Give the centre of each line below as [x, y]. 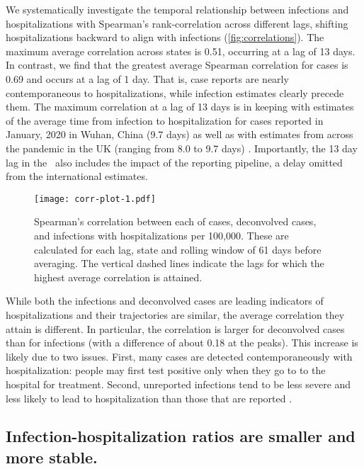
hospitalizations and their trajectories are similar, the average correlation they [175, 314]
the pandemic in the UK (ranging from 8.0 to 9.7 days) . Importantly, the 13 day [182, 148]
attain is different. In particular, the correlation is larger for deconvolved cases [175, 328]
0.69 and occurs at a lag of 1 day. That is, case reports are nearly [147, 78]
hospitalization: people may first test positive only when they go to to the [166, 370]
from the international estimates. [77, 176]
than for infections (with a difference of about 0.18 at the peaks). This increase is [182, 343]
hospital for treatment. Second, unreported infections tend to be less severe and [178, 384]
